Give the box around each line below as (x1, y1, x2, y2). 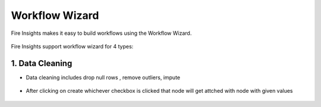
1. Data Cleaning (11, 58, 73, 68)
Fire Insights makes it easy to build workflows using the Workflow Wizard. (11, 30, 192, 37)
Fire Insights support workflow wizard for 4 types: (11, 43, 134, 50)
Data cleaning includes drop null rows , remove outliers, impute (26, 74, 181, 81)
